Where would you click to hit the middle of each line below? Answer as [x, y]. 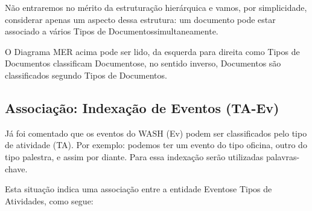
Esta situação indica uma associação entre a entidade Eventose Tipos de [138, 189]
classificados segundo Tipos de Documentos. [86, 75]
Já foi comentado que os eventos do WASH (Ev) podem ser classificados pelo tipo [156, 133]
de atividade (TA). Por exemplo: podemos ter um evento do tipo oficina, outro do [156, 145]
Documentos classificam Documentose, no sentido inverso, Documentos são [143, 63]
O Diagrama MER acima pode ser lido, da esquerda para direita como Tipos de [152, 51]
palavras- [283, 156]
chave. [16, 168]
